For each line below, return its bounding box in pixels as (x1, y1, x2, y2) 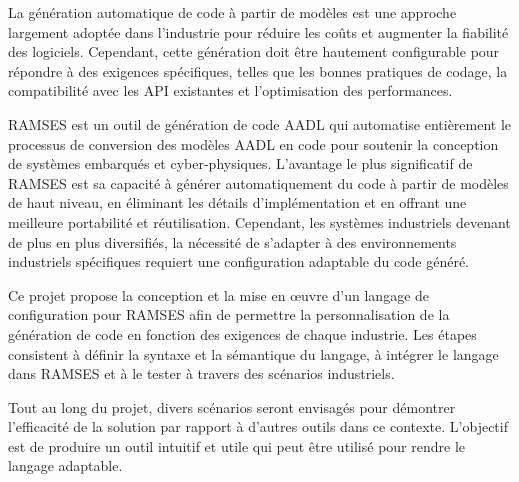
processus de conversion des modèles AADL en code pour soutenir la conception (8, 133, 499, 154)
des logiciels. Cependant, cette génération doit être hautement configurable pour (8, 41, 500, 62)
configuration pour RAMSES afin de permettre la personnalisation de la (8, 304, 450, 325)
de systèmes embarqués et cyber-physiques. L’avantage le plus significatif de (8, 153, 473, 174)
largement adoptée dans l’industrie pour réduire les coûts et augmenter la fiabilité (8, 21, 509, 42)
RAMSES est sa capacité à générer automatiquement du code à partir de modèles (8, 172, 509, 193)
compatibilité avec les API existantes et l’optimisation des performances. (8, 80, 453, 101)
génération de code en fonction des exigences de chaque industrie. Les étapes (8, 323, 477, 344)
